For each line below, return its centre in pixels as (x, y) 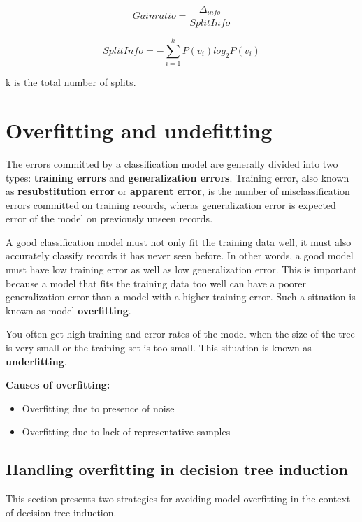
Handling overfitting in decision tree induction (177, 469)
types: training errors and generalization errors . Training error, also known (178, 177)
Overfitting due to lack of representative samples (126, 432)
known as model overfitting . (68, 310)
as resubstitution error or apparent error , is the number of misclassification (178, 191)
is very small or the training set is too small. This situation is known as (159, 348)
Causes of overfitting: (58, 385)
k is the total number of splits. (71, 82)
